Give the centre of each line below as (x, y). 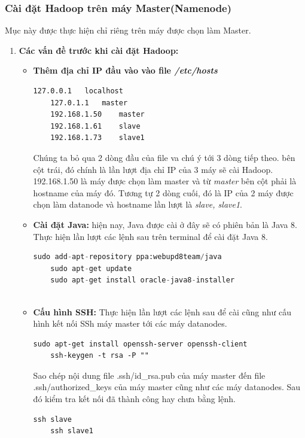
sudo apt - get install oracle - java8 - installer (143, 280)
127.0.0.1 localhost (78, 91)
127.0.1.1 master (89, 103)
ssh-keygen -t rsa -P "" (100, 356)
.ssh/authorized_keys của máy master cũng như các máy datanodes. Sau (167, 387)
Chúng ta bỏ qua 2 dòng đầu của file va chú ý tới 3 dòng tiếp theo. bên (164, 157)
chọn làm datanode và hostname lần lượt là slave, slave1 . (138, 204)
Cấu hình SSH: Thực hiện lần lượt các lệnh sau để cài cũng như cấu (162, 311)
